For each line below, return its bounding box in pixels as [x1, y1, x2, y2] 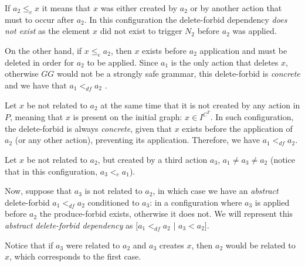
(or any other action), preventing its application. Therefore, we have [15, 134, 260, 146]
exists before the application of [182, 122, 293, 134]
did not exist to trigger [100, 25, 182, 37]
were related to [66, 238, 120, 251]
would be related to [225, 238, 296, 251]
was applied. [232, 25, 277, 37]
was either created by [100, 2, 178, 13]
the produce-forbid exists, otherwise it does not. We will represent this [39, 207, 293, 220]
